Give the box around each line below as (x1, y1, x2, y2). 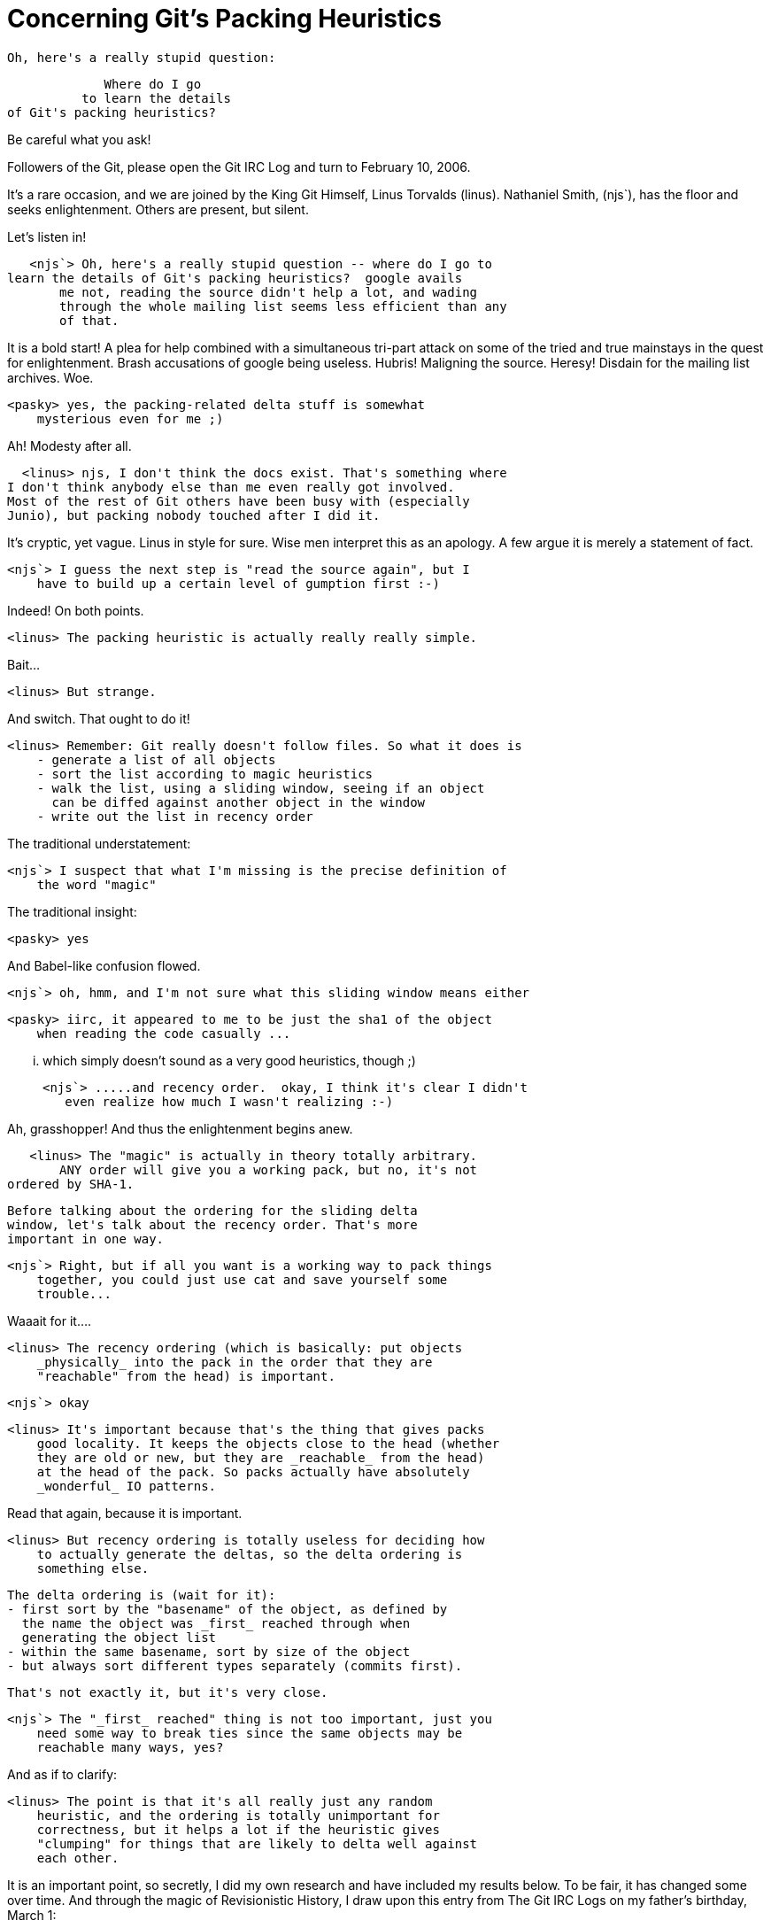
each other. (36, 1850, 120, 1865)
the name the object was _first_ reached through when (21, 1615, 411, 1630)
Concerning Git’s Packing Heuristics (7, 4, 443, 34)
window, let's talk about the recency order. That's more (7, 1217, 418, 1232)
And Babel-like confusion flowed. (7, 957, 201, 973)
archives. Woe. (7, 369, 94, 385)
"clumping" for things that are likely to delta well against (36, 1836, 478, 1851)
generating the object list (21, 1630, 217, 1645)
